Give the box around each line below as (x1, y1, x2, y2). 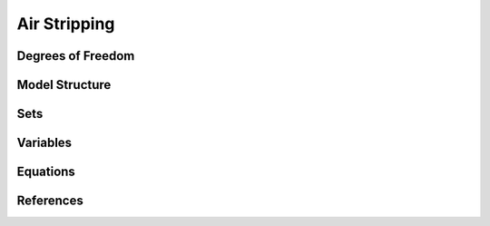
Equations (16, 164, 76, 180)
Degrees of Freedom (16, 48, 135, 64)
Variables (16, 135, 73, 151)
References (16, 193, 83, 209)
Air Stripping (16, 14, 115, 34)
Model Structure (16, 77, 112, 93)
